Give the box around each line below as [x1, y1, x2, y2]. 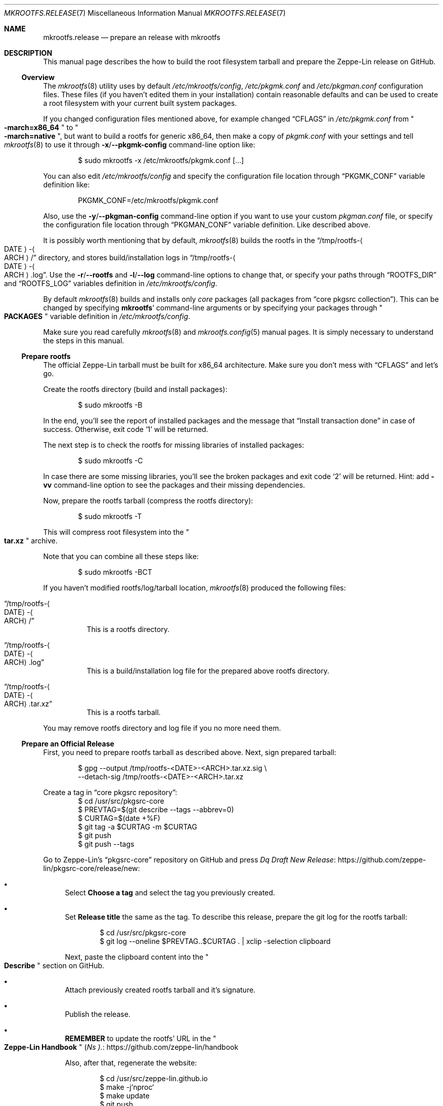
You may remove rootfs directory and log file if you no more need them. [43, 724, 281, 732]
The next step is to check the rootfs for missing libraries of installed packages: [43, 441, 304, 449]
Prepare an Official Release [21, 739, 114, 748]
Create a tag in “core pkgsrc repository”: [43, 788, 178, 797]
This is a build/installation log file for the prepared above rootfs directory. [86, 666, 330, 675]
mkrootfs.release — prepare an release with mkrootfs [43, 33, 220, 42]
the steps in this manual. [43, 336, 124, 345]
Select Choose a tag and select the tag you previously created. [65, 888, 275, 897]
